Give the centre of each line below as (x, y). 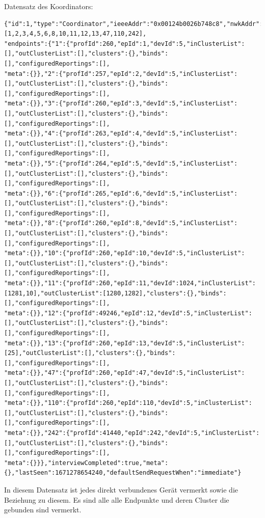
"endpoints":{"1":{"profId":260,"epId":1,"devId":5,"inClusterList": (125, 44)
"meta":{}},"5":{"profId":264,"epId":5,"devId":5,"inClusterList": (121, 163)
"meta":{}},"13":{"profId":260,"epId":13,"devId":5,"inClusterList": (125, 343)
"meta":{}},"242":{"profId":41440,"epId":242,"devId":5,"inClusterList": (132, 433)
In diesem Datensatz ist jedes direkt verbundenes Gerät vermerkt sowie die (121, 489)
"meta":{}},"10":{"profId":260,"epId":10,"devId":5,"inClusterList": (125, 253)
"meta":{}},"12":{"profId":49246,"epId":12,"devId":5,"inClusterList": (128, 313)
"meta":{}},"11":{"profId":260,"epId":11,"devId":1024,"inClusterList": (130, 283)
